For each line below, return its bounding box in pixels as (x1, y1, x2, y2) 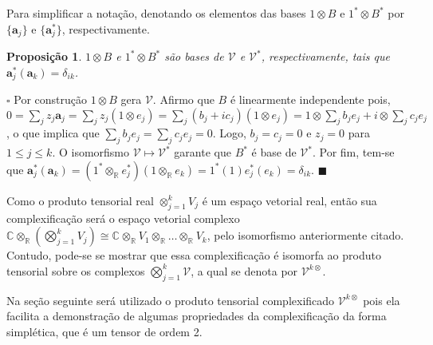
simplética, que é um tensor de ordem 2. (6, 323, 203, 339)
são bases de (164, 48, 224, 65)
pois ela (363, 291, 400, 308)
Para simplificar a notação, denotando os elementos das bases (6, 5, 306, 21)
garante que (174, 144, 231, 161)
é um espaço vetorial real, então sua (202, 192, 377, 208)
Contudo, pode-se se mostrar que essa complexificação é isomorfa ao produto (6, 247, 381, 264)
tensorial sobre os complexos (6, 262, 145, 279)
